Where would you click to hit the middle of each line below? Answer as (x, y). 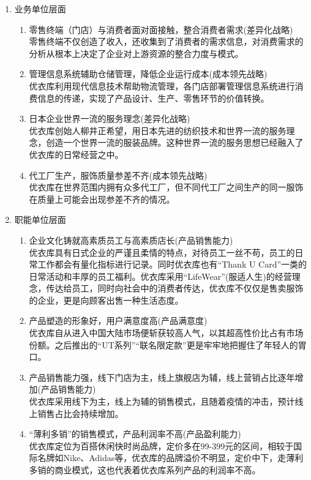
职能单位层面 (40, 219)
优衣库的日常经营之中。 (76, 154)
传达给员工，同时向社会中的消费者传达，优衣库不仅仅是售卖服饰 (175, 288)
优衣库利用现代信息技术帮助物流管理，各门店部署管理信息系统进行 (162, 85)
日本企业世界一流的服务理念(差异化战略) (110, 118)
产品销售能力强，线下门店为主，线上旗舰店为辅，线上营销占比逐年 (162, 377)
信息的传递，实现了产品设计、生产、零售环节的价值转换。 (153, 98)
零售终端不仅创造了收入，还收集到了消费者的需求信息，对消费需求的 (166, 41)
